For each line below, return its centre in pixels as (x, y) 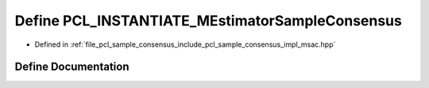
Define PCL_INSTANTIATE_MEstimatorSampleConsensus (209, 21)
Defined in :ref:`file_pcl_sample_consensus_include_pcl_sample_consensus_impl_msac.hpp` (185, 44)
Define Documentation (72, 67)
